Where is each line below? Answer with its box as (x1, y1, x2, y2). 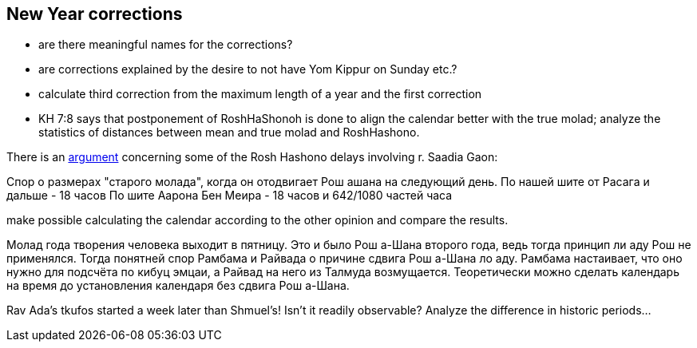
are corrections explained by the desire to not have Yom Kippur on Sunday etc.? (38, 62, 457, 77)
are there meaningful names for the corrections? (38, 38, 293, 52)
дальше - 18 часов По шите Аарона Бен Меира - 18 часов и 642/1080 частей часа (6, 188, 453, 203)
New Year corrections (6, 4, 183, 24)
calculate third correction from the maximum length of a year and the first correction (38, 87, 482, 101)
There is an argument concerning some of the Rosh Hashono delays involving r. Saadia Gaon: (6, 150, 498, 164)
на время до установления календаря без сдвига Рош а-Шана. (6, 279, 350, 293)
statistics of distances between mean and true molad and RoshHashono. (38, 125, 420, 140)
